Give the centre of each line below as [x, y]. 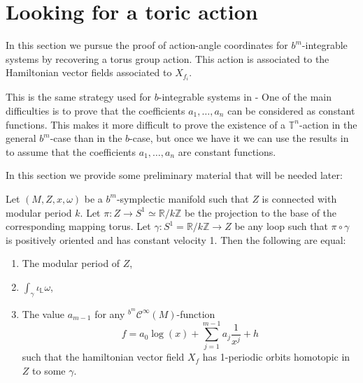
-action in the [328, 124]
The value [43, 313]
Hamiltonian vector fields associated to [89, 72]
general [21, 138]
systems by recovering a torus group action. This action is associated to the [168, 58]
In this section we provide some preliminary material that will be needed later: [174, 175]
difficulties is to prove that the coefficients [95, 110]
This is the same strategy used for [79, 97]
